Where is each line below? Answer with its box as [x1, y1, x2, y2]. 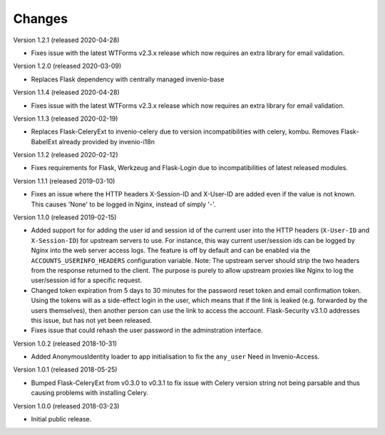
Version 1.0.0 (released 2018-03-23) [13, 401, 120, 410]
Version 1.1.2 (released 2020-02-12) [13, 151, 118, 159]
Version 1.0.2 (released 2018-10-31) [13, 339, 118, 348]
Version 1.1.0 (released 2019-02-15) [13, 213, 117, 221]
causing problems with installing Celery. [31, 389, 149, 397]
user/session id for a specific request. [31, 276, 143, 285]
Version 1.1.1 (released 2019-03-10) [13, 176, 115, 185]
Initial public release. [31, 415, 92, 424]
